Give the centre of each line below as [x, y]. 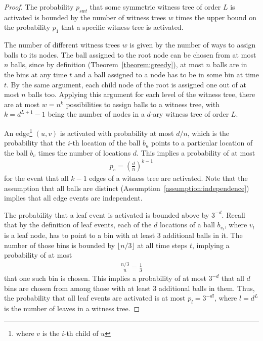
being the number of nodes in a [96, 114]
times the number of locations [84, 152]
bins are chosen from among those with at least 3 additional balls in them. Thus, [129, 288]
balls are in [230, 64]
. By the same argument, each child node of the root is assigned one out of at [126, 84]
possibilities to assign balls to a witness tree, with [143, 104]
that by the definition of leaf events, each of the [78, 225]
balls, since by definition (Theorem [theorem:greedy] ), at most [107, 64]
